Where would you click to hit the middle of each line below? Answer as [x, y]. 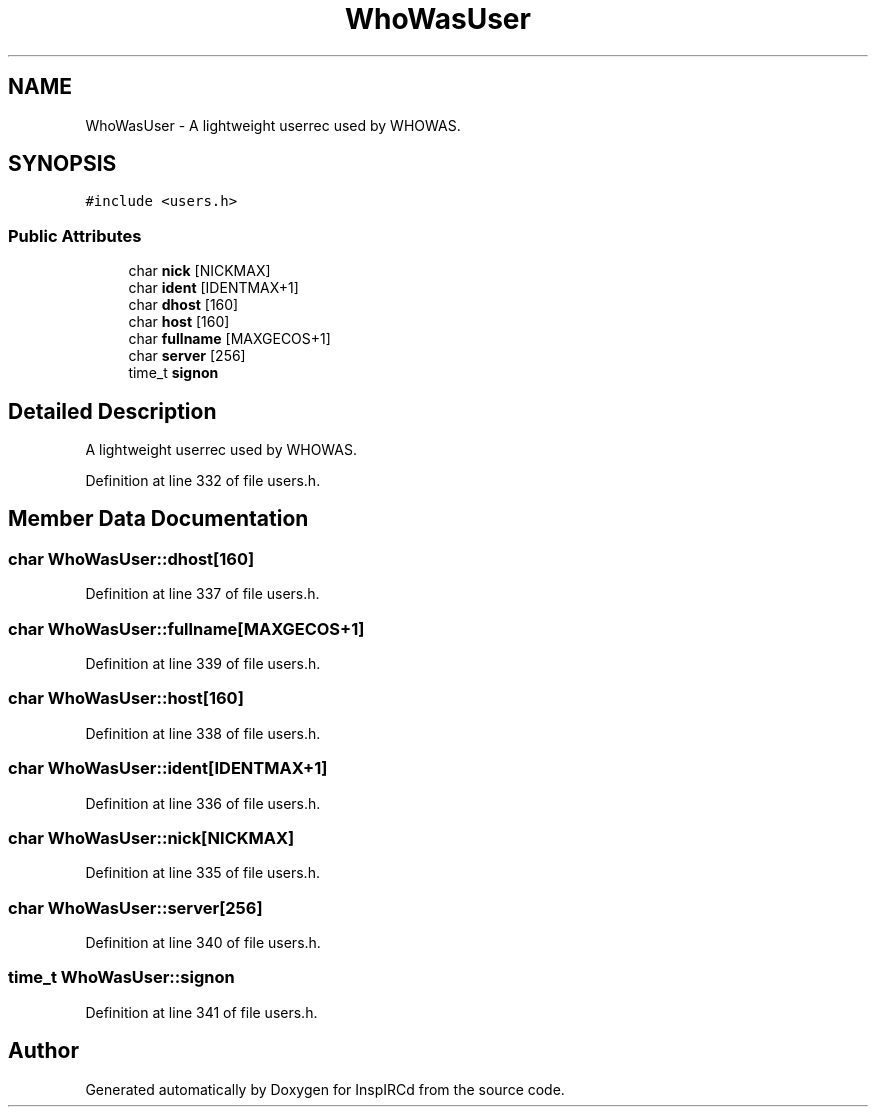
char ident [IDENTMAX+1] [213, 288]
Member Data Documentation [158, 519]
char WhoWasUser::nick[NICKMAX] [151, 837]
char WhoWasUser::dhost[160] [131, 558]
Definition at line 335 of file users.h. [202, 873]
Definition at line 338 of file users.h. [203, 733]
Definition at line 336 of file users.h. [203, 803]
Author [43, 1051]
